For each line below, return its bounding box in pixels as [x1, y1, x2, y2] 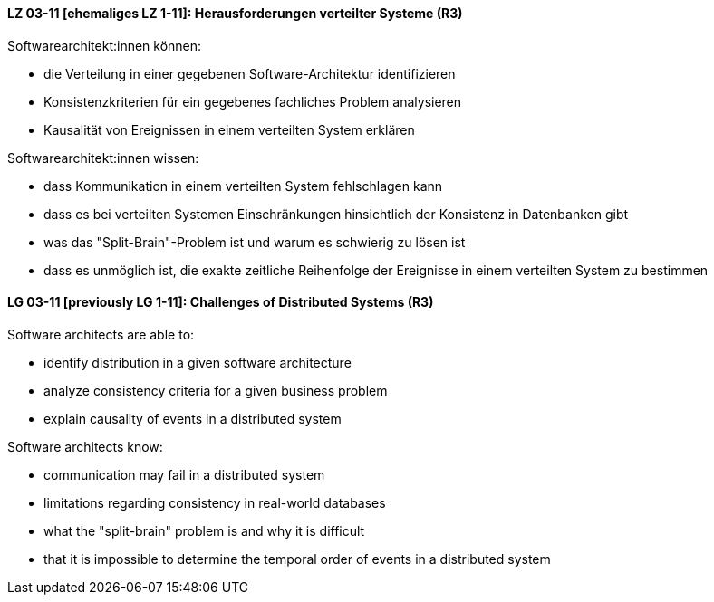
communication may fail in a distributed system [43, 466, 325, 483]
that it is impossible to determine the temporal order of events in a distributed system [43, 550, 551, 567]
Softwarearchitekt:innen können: [7, 37, 202, 53]
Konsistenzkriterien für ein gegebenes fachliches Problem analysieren [43, 93, 462, 110]
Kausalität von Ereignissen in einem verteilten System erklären [43, 121, 415, 138]
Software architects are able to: [7, 326, 195, 342]
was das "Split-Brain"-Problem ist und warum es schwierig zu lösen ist [43, 234, 466, 250]
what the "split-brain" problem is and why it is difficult [43, 522, 365, 539]
